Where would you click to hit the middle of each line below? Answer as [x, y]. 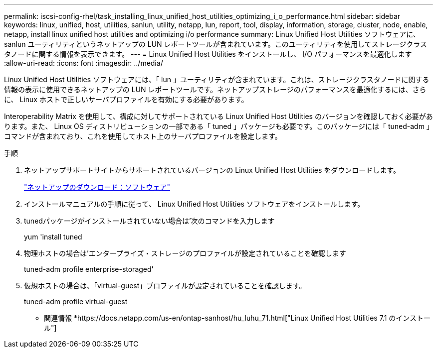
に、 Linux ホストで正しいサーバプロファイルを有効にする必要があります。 [126, 99]
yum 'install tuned [53, 237]
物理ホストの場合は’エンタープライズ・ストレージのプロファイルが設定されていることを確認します [185, 253]
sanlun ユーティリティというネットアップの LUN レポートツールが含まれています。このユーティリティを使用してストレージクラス [216, 44]
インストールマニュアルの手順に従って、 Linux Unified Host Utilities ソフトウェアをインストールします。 [194, 204]
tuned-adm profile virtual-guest [76, 301]
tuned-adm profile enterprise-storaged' [89, 269]
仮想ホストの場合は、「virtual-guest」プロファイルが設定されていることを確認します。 [165, 286]
